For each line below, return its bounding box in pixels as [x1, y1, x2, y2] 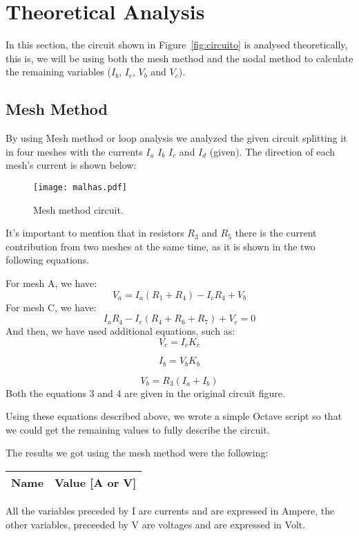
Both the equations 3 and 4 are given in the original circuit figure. [6, 385, 285, 400]
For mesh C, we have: [6, 299, 97, 314]
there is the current [235, 225, 317, 240]
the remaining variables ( [6, 64, 111, 79]
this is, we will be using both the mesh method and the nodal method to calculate [6, 50, 353, 65]
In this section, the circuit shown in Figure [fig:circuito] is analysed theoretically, [6, 37, 348, 52]
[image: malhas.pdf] [33, 182, 128, 192]
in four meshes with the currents [6, 144, 143, 158]
